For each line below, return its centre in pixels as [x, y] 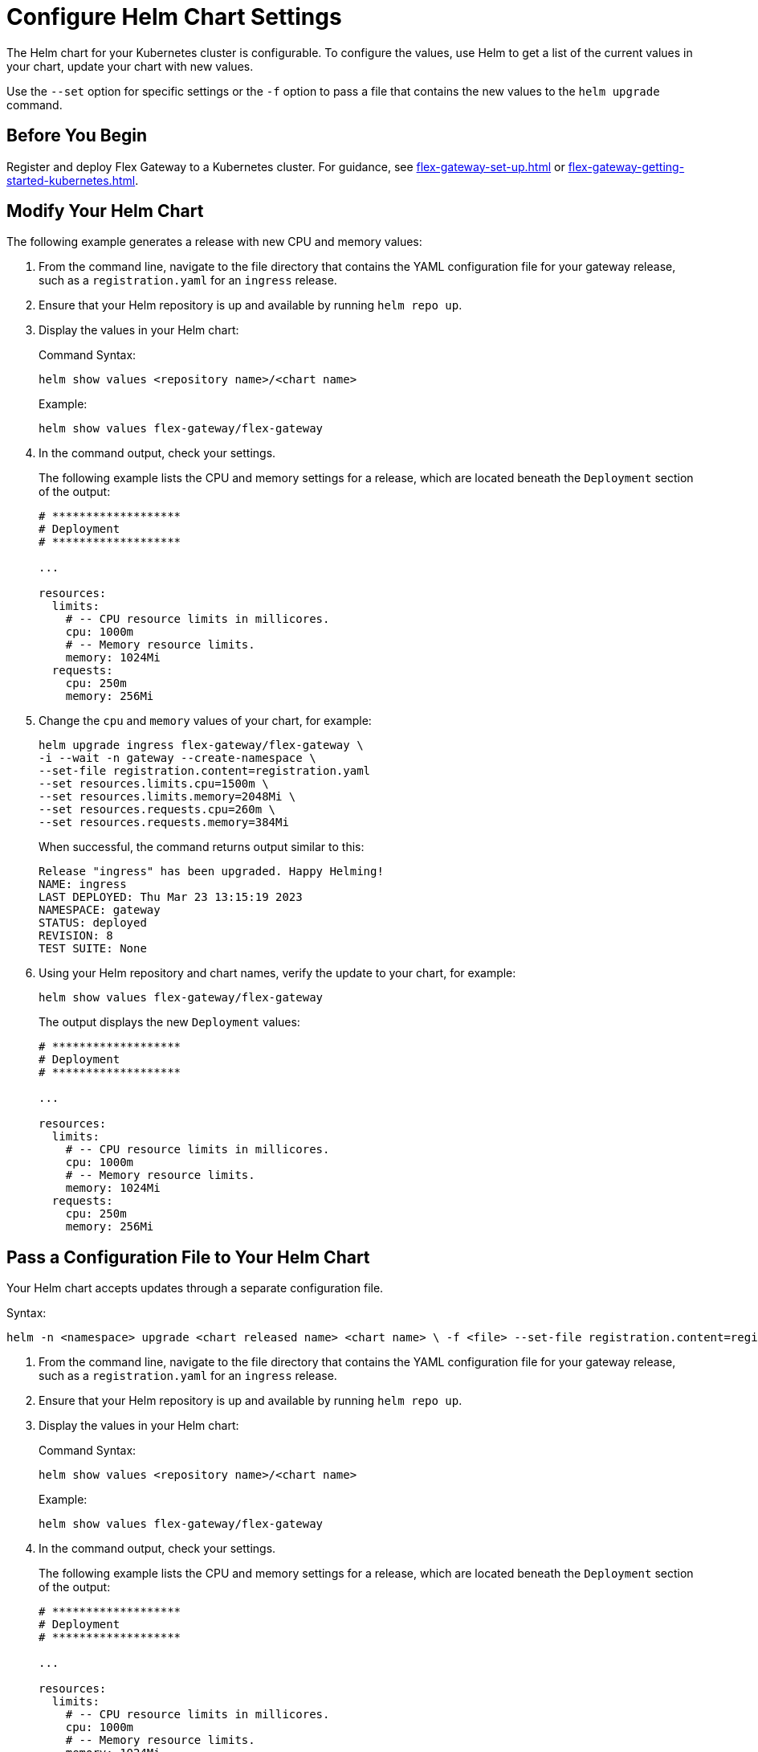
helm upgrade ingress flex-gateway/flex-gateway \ [201, 745]
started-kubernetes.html [71, 180]
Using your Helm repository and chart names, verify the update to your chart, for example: [277, 973]
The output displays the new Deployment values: [169, 1022]
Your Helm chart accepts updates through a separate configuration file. [195, 1288]
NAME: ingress [83, 884]
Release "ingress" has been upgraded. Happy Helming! [211, 872]
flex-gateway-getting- [626, 166]
